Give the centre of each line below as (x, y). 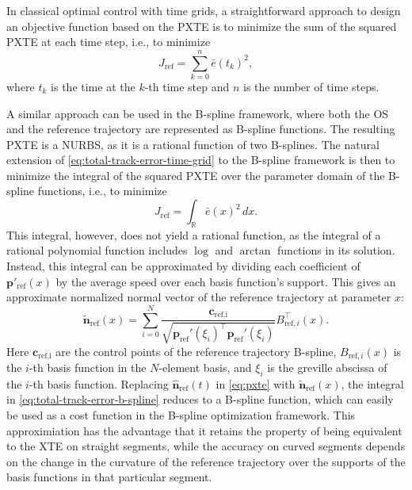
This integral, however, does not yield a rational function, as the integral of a (194, 234)
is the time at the (93, 86)
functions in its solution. (336, 250)
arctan (255, 252)
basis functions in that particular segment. (109, 477)
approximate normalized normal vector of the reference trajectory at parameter (199, 297)
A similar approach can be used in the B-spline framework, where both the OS (198, 113)
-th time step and (187, 86)
